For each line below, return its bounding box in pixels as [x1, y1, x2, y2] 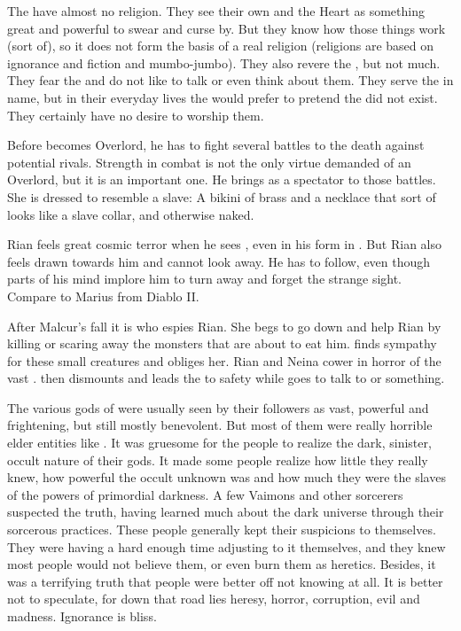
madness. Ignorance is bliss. [7, 607, 157, 625]
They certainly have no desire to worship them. [7, 105, 264, 124]
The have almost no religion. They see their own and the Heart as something [7, 2, 425, 19]
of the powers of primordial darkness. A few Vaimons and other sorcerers [7, 485, 403, 503]
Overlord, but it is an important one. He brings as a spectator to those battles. [7, 170, 436, 189]
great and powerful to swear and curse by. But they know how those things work [7, 19, 446, 37]
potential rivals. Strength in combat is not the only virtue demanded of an [7, 152, 411, 171]
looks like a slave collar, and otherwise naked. [7, 205, 254, 223]
